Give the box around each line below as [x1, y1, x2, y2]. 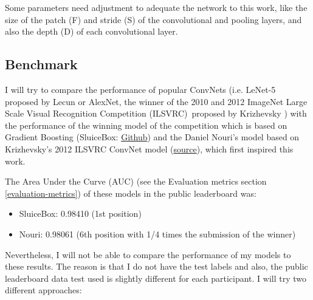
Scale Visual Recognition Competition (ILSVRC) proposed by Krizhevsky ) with [5, 107, 307, 120]
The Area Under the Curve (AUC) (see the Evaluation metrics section [5, 175, 267, 188]
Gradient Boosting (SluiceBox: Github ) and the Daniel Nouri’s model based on [5, 131, 300, 143]
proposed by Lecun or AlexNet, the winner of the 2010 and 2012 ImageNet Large [5, 95, 308, 107]
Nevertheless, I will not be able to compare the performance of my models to [5, 248, 291, 261]
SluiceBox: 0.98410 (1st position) [19, 207, 142, 220]
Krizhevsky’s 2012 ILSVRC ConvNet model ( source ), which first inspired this [5, 142, 294, 155]
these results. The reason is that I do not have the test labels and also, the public [5, 260, 308, 273]
